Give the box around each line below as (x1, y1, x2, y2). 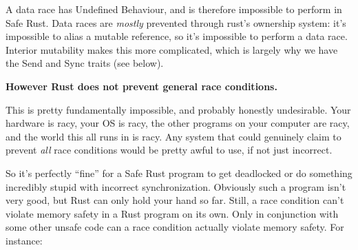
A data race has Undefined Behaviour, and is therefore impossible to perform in (6, 2, 342, 16)
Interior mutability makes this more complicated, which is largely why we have (6, 42, 338, 56)
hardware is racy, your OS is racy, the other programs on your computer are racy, (6, 116, 350, 130)
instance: (6, 233, 43, 247)
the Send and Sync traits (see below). (6, 56, 164, 70)
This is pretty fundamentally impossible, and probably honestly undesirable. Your (6, 102, 351, 116)
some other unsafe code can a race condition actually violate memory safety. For (6, 220, 344, 234)
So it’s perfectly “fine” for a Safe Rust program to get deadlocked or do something (6, 165, 352, 180)
